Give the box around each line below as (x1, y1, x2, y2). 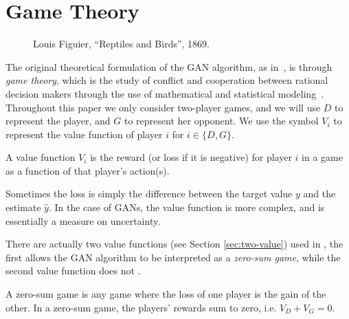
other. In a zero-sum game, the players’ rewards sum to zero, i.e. (5, 300, 277, 314)
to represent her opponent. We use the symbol (124, 113, 319, 128)
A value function (5, 150, 76, 164)
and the (303, 186, 336, 201)
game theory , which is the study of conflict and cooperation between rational (5, 73, 328, 87)
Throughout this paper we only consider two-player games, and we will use (5, 100, 321, 114)
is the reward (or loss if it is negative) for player (90, 150, 292, 164)
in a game (302, 150, 343, 164)
